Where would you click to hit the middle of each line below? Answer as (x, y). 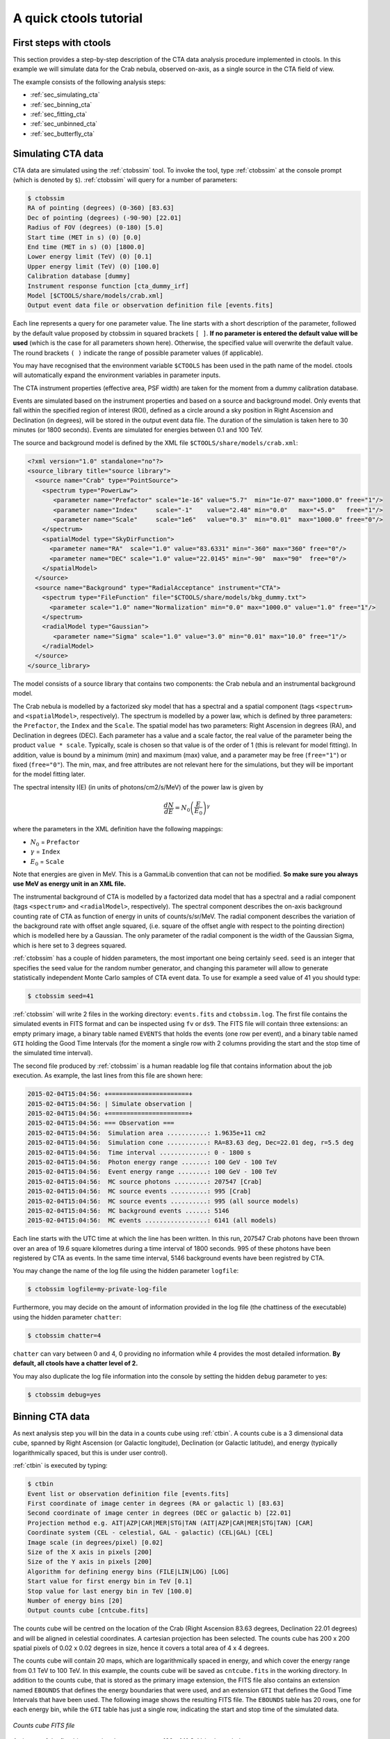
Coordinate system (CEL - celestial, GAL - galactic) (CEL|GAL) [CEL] (151, 1533)
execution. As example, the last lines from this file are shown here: (108, 1075)
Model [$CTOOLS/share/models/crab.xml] (95, 295)
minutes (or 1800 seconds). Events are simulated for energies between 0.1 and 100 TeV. (138, 430)
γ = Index (45, 851)
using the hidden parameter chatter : (67, 1317)
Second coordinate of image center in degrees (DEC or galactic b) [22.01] (160, 1513)
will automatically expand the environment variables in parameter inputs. (117, 375)
